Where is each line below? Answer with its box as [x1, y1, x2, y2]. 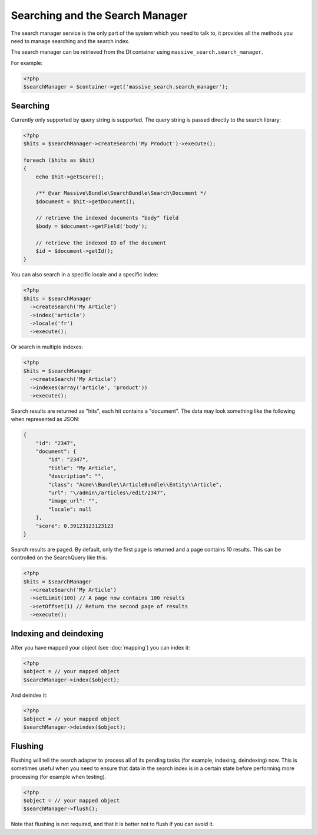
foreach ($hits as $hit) [23, 156, 95, 164]
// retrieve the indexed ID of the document [35, 239, 167, 246]
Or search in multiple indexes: [11, 343, 84, 351]
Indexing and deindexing [11, 628, 104, 638]
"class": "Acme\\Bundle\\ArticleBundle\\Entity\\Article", [48, 481, 223, 488]
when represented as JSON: [11, 416, 79, 423]
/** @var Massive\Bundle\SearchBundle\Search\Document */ [35, 190, 207, 197]
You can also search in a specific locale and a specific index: [11, 271, 158, 278]
